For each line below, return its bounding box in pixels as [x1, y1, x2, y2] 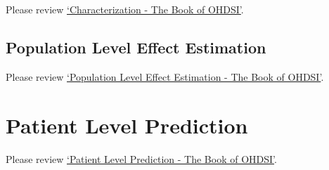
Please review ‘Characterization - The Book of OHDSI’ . [6, 2, 244, 16]
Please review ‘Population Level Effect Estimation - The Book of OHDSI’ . [6, 69, 324, 84]
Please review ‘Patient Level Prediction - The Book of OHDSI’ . [6, 151, 277, 166]
